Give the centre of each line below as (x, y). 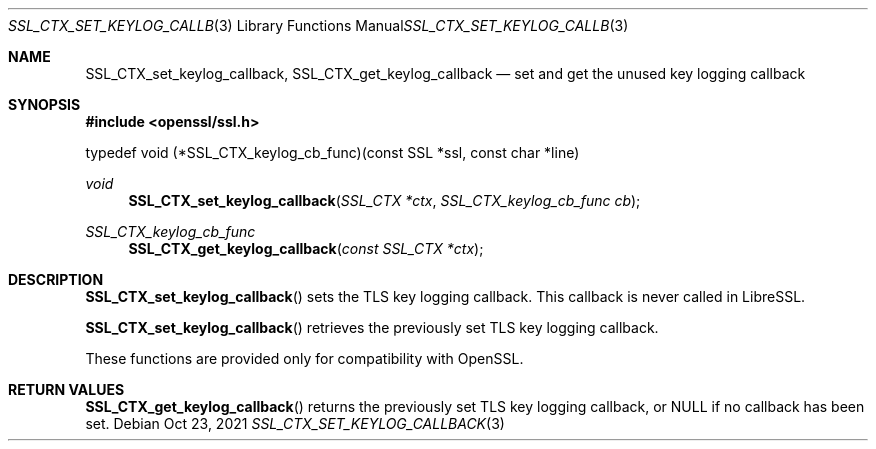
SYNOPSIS (44, 104)
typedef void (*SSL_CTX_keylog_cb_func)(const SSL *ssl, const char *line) (332, 152)
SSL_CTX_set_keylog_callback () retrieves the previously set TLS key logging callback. (372, 327)
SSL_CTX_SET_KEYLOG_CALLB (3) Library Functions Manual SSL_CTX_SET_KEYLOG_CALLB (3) (318, 25)
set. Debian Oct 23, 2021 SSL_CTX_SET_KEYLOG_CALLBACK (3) (295, 423)
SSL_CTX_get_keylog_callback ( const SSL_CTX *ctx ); (306, 248)
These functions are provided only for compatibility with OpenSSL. (304, 358)
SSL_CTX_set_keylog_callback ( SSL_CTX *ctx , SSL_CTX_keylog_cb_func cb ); (384, 200)
